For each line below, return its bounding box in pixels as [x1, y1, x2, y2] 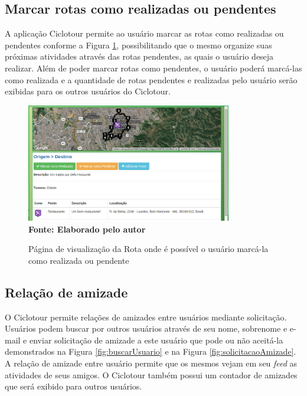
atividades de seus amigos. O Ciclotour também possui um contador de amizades [5, 368, 298, 381]
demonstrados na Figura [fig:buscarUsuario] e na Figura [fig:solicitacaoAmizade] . [5, 345, 296, 358]
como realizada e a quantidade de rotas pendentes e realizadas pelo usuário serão [5, 73, 298, 86]
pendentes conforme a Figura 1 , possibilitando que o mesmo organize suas [5, 38, 272, 51]
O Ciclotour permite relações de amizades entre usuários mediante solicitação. [5, 310, 287, 323]
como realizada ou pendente [28, 254, 129, 266]
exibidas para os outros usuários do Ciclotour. [5, 85, 171, 97]
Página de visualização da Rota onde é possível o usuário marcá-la [28, 243, 269, 255]
